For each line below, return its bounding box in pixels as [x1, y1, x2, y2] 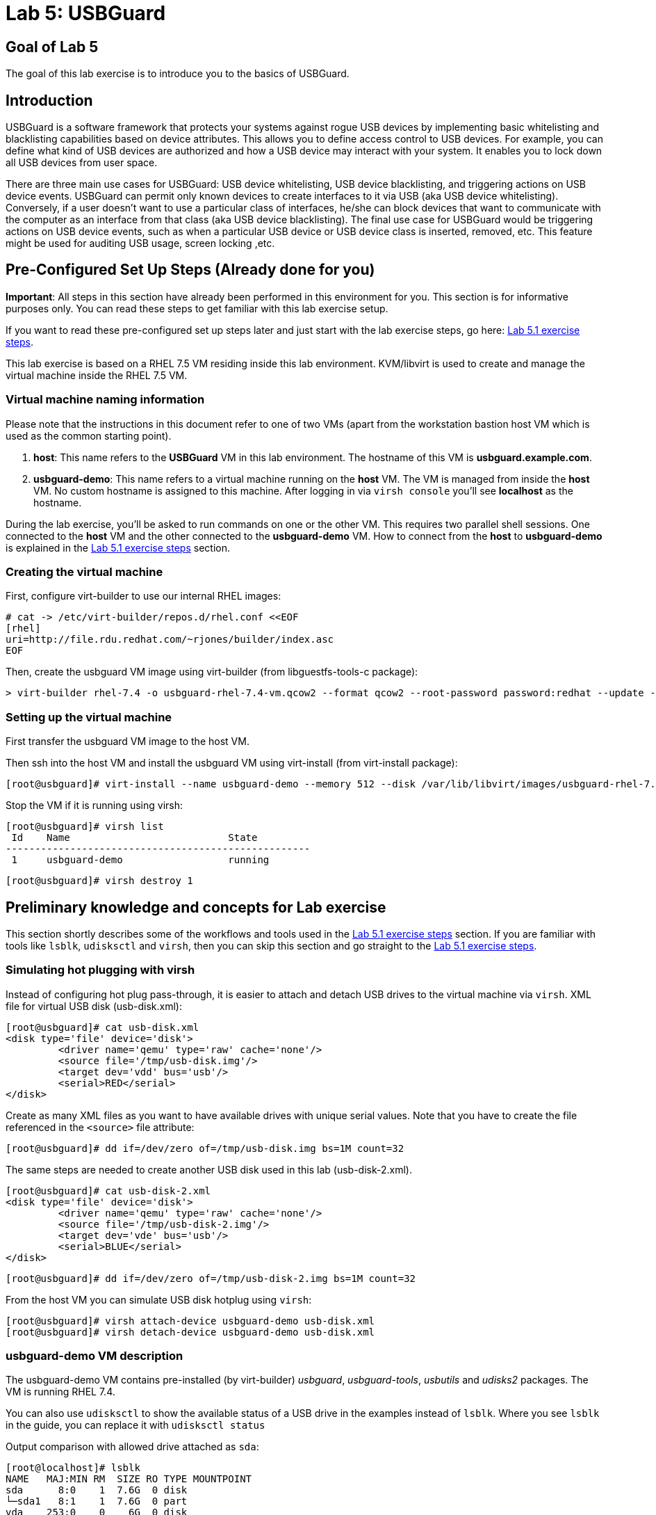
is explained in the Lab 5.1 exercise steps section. [6, 541, 230, 554]
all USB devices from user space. [6, 157, 158, 169]
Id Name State [11, 832, 258, 844]
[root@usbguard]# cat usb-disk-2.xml [6, 1185, 211, 1196]
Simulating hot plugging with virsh [6, 963, 195, 977]
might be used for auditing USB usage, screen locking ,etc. [6, 237, 275, 250]
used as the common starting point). [6, 429, 172, 442]
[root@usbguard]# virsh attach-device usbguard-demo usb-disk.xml [6, 1315, 375, 1326]
